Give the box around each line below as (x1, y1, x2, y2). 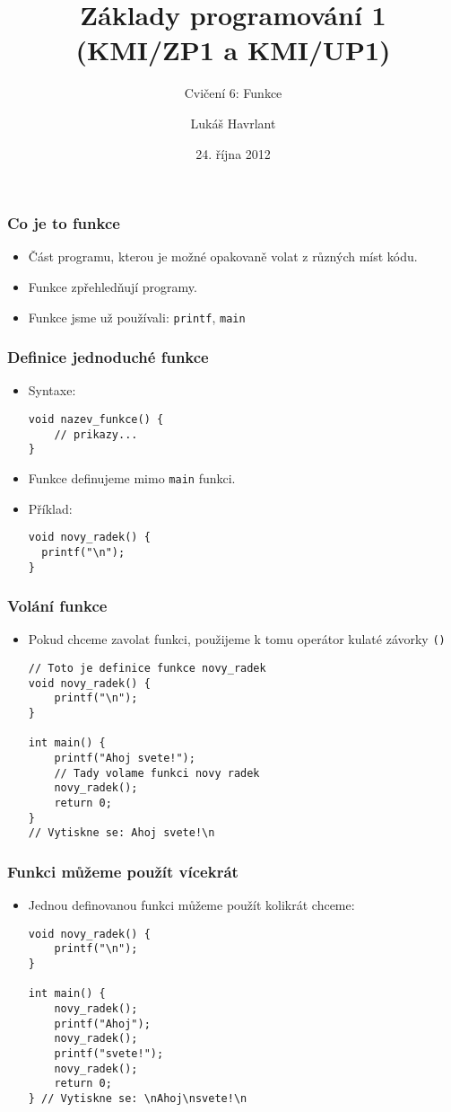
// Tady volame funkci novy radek (54, 766, 260, 780)
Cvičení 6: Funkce (184, 84, 282, 102)
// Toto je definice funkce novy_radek (28, 662, 266, 675)
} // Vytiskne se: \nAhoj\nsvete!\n (28, 1092, 247, 1106)
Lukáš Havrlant (190, 113, 276, 132)
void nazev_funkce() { (28, 413, 164, 427)
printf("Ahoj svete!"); (54, 752, 195, 765)
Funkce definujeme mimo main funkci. (28, 469, 236, 488)
